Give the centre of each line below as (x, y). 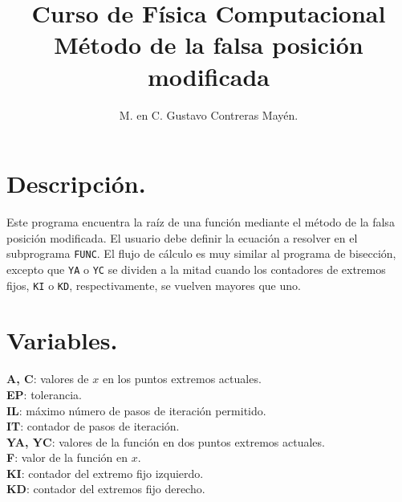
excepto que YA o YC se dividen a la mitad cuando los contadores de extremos (196, 269)
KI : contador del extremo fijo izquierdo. (105, 473)
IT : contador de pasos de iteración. (93, 426)
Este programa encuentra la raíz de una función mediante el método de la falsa (201, 222)
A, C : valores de (48, 379)
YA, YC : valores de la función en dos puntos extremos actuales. (166, 441)
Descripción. (76, 184)
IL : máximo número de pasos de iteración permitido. (136, 410)
